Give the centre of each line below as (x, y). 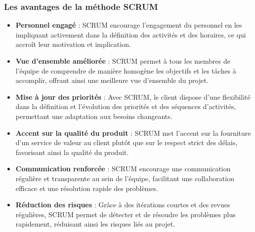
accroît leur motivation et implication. (73, 44)
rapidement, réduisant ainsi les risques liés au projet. (95, 224)
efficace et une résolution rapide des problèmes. (87, 188)
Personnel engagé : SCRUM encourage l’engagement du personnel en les (129, 25)
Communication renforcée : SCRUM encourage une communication (123, 169)
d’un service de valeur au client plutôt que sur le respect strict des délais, (127, 142)
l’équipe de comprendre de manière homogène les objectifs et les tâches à (126, 70)
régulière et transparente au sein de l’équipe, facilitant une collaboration (125, 178)
